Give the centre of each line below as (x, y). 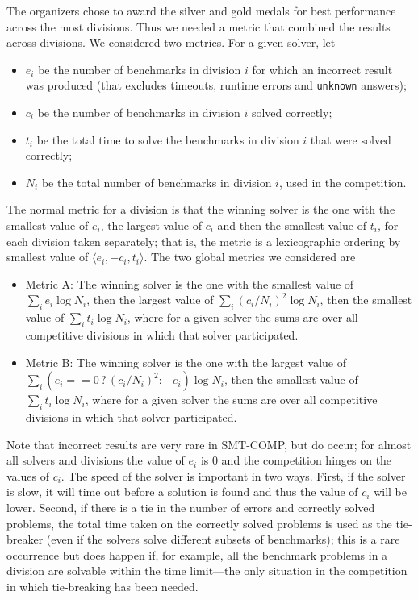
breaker (25, 539)
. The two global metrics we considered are (250, 257)
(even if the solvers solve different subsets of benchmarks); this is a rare (223, 539)
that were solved (351, 139)
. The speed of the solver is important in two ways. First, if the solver (233, 475)
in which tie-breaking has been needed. (102, 586)
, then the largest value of (150, 300)
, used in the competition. (343, 182)
